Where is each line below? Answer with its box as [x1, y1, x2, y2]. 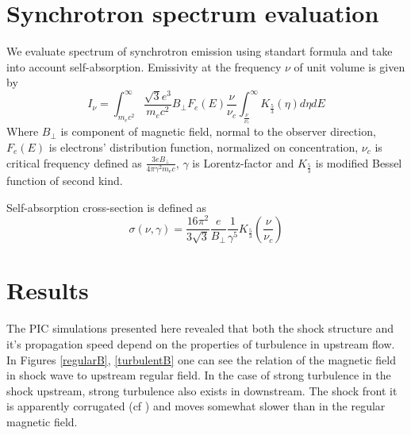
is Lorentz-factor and [192, 154, 294, 171]
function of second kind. [6, 172, 123, 189]
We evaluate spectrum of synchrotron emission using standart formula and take [6, 43, 393, 60]
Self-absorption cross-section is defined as [6, 198, 207, 215]
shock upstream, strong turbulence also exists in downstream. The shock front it [6, 382, 398, 398]
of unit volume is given [294, 58, 405, 75]
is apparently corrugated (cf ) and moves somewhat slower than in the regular [6, 398, 386, 414]
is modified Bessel [315, 154, 402, 171]
